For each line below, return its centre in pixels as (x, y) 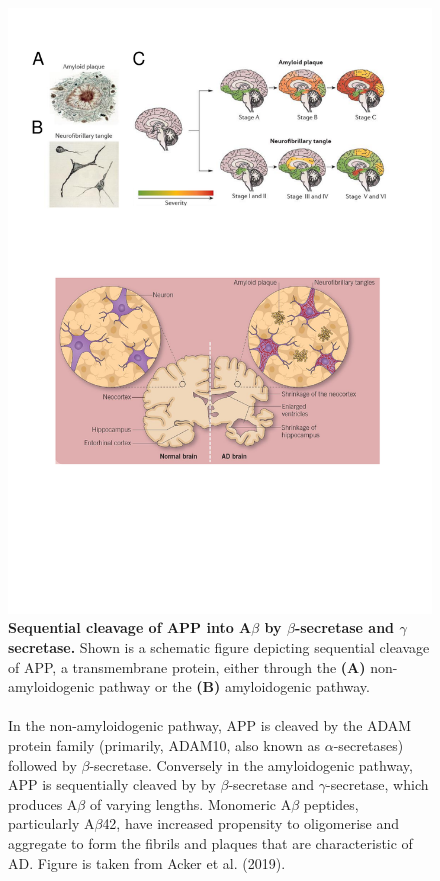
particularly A (51, 823)
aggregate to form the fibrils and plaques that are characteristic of (210, 842)
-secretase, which (377, 784)
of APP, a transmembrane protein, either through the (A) (187, 666)
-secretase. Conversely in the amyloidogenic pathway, (251, 764)
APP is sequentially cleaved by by (112, 784)
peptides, (331, 803)
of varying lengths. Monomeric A (190, 803)
